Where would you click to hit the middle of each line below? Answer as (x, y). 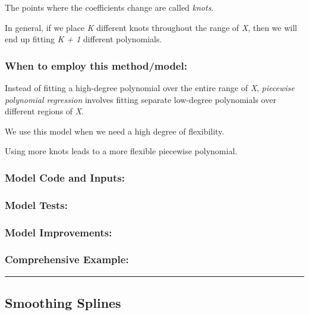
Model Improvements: (59, 232)
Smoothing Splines (63, 303)
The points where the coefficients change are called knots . (109, 7)
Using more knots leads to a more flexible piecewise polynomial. (121, 151)
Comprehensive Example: (67, 259)
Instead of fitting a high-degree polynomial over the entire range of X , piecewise (150, 88)
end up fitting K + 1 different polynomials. (83, 39)
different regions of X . (45, 111)
